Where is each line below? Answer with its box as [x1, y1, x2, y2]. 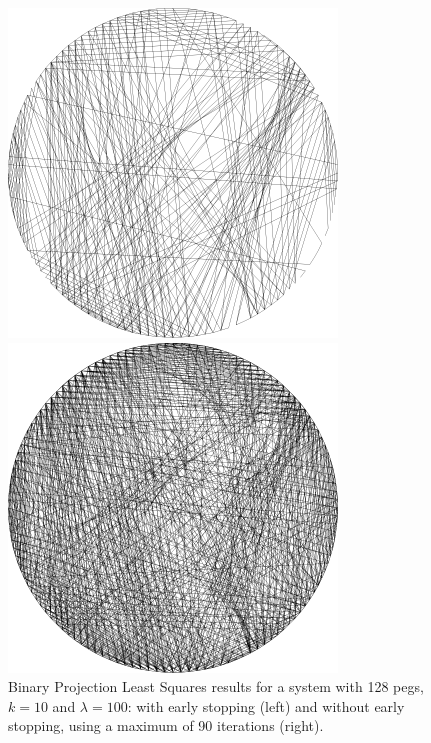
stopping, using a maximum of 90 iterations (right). [8, 715, 324, 736]
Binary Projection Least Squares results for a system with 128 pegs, [8, 676, 424, 697]
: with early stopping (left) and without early [127, 695, 405, 716]
